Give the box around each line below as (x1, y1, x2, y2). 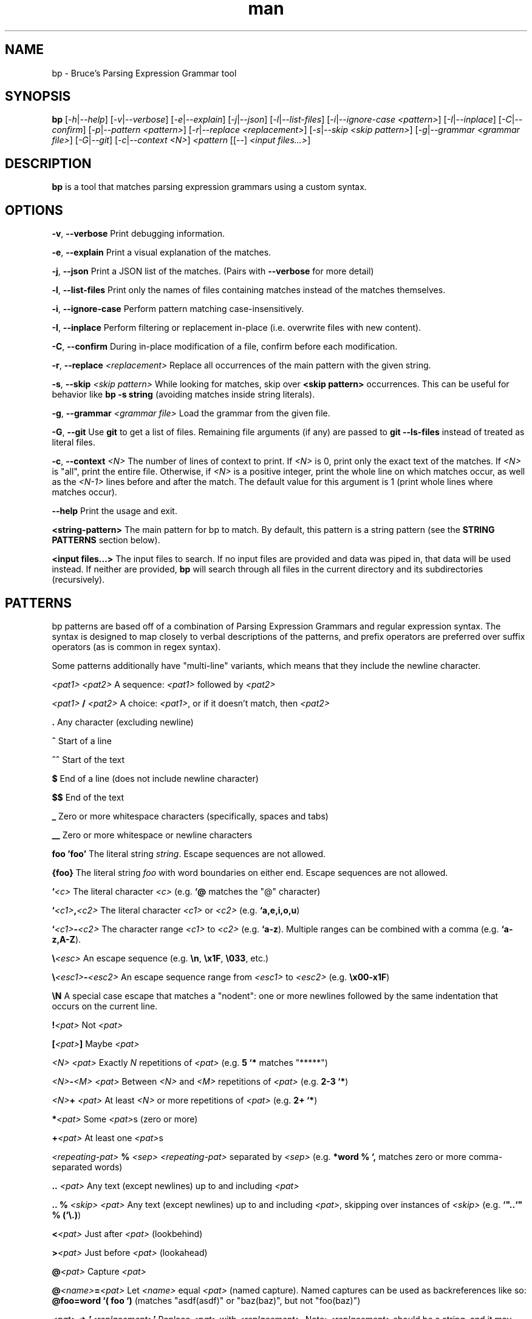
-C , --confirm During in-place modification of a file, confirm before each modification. (52, 341, 398, 352)
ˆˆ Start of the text (52, 754, 124, 765)
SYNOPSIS (5, 89, 71, 104)
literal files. (52, 437, 95, 448)
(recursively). (52, 574, 105, 585)
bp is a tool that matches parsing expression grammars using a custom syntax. (52, 181, 367, 192)
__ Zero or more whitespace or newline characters (52, 829, 253, 840)
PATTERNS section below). (52, 535, 160, 546)
